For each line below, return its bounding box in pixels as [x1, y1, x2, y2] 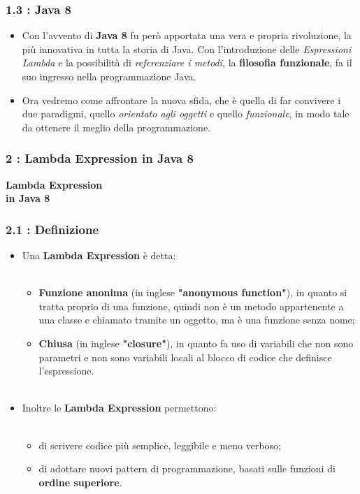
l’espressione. [38, 363, 94, 378]
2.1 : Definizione [6, 220, 99, 238]
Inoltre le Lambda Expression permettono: [22, 400, 217, 415]
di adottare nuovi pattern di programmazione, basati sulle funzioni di [38, 461, 336, 476]
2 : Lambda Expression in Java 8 [6, 150, 194, 167]
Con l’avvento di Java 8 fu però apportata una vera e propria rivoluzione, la [22, 28, 352, 43]
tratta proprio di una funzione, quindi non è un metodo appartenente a [38, 298, 344, 313]
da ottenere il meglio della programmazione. [22, 119, 211, 134]
